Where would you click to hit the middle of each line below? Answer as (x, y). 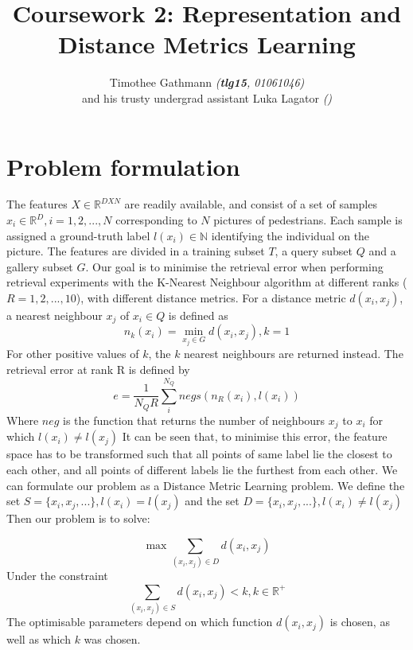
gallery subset (40, 266)
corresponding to (156, 220)
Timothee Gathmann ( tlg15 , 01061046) (207, 82)
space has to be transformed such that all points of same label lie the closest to (199, 454)
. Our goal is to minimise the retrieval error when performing (234, 266)
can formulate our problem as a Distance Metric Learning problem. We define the (206, 485)
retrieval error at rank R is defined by (98, 369)
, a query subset (314, 251)
